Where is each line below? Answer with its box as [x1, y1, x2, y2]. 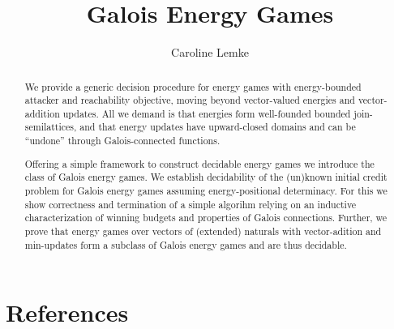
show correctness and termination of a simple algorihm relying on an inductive [24, 197, 357, 211]
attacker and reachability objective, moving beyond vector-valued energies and [24, 93, 355, 107]
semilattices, [24, 120, 77, 134]
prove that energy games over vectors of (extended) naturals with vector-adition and [24, 224, 382, 237]
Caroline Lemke [171, 44, 249, 61]
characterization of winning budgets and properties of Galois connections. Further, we [24, 211, 388, 224]
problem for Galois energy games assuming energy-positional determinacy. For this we [24, 184, 388, 197]
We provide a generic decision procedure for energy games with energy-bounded [24, 79, 362, 93]
